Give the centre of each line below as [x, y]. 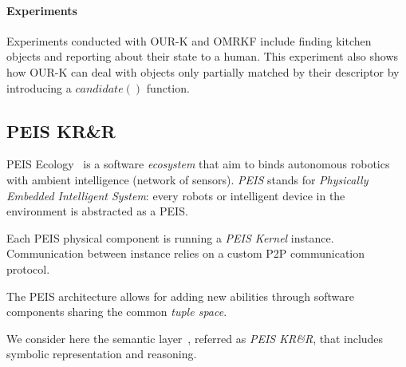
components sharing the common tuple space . [117, 312]
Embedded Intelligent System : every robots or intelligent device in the [176, 195]
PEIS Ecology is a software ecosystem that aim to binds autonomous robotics [198, 164]
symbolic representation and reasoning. [102, 354]
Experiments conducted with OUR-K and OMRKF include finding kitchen [189, 40]
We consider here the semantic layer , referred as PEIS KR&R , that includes [195, 338]
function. [168, 87]
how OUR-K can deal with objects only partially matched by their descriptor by [203, 71]
